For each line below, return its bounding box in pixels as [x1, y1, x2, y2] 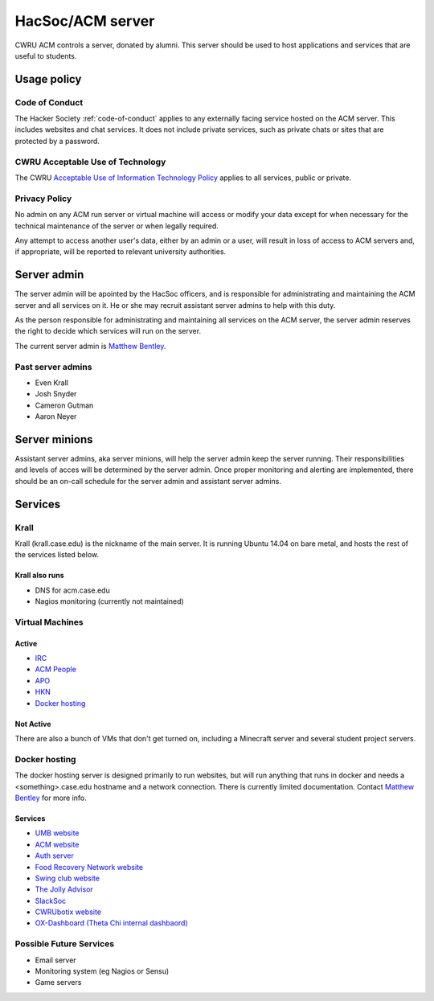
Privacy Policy [14, 193, 72, 204]
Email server [35, 955, 76, 965]
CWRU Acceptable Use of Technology [14, 156, 166, 167]
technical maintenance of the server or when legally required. [14, 221, 219, 231]
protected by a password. [14, 136, 100, 146]
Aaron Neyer [35, 412, 77, 421]
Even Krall [35, 378, 68, 388]
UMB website [35, 828, 80, 838]
